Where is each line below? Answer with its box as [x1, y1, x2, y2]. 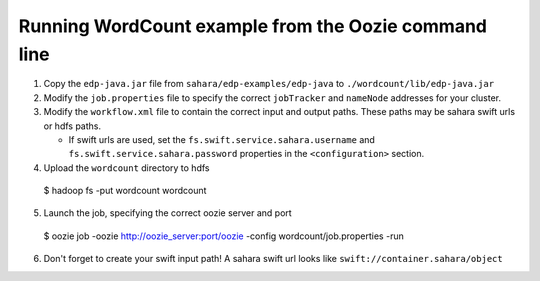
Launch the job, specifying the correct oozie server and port [43, 207, 292, 219]
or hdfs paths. [43, 120, 102, 132]
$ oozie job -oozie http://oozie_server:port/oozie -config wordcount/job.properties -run [43, 230, 404, 242]
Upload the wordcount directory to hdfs [43, 161, 210, 174]
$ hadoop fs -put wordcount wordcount [43, 185, 207, 197]
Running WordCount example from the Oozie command [18, 15, 488, 37]
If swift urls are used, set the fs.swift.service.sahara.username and [68, 133, 375, 145]
